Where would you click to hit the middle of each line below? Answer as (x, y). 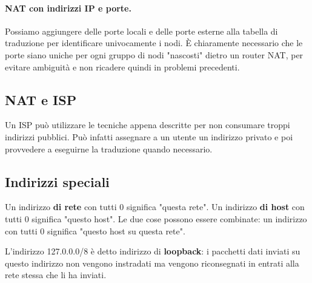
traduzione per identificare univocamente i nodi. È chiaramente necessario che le (154, 43)
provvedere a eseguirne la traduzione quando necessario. (109, 148)
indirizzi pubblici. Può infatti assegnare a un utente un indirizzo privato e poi (149, 136)
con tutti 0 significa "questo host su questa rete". (95, 230)
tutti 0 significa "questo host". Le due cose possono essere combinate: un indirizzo (156, 218)
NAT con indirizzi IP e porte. (68, 8)
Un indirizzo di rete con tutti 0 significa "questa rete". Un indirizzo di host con (155, 207)
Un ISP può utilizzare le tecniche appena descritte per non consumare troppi (148, 125)
